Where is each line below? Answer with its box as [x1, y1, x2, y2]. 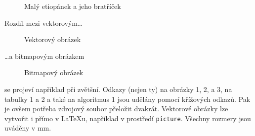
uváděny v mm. [4, 123, 51, 133]
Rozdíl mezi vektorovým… [4, 17, 83, 28]
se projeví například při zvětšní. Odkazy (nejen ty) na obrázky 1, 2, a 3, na [4, 84, 232, 94]
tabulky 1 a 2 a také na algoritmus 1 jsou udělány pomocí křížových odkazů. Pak [4, 93, 251, 104]
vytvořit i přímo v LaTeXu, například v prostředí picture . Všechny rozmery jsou [4, 113, 251, 123]
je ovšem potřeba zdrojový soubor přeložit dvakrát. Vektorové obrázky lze [4, 103, 228, 114]
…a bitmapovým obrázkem [4, 50, 85, 61]
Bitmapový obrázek [24, 67, 84, 78]
